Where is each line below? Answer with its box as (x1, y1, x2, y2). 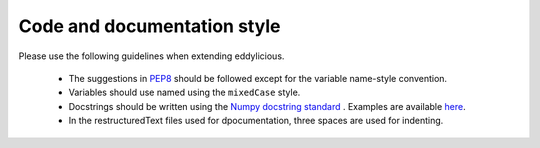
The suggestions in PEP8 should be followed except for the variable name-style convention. (68, 72, 448, 84)
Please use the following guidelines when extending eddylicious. (18, 50, 285, 62)
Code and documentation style (18, 15, 281, 37)
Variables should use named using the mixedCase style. (68, 86, 301, 99)
